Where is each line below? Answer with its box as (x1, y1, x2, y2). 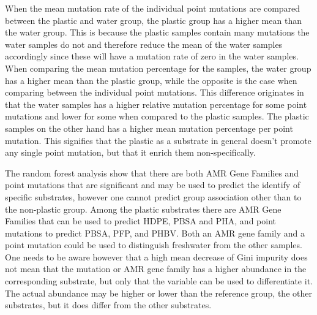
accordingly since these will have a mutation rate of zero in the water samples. (5, 50, 299, 63)
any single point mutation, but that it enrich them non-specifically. (5, 146, 256, 159)
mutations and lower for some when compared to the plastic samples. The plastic (5, 110, 309, 123)
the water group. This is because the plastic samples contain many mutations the (5, 26, 310, 39)
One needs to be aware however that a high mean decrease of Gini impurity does (5, 250, 308, 263)
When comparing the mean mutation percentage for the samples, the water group (5, 61, 311, 74)
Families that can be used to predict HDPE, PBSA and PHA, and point (5, 214, 276, 227)
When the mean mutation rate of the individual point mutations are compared (5, 2, 300, 14)
